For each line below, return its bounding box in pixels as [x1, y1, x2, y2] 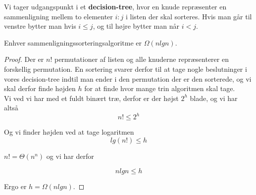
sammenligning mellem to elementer [4, 11, 113, 21]
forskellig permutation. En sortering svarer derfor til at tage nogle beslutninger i [4, 63, 247, 74]
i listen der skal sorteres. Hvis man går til [125, 11, 252, 21]
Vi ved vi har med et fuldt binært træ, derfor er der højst [4, 93, 179, 103]
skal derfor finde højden [4, 83, 76, 94]
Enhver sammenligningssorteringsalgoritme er [4, 37, 142, 48]
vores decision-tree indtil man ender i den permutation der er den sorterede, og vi [4, 73, 252, 84]
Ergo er [4, 181, 27, 191]
